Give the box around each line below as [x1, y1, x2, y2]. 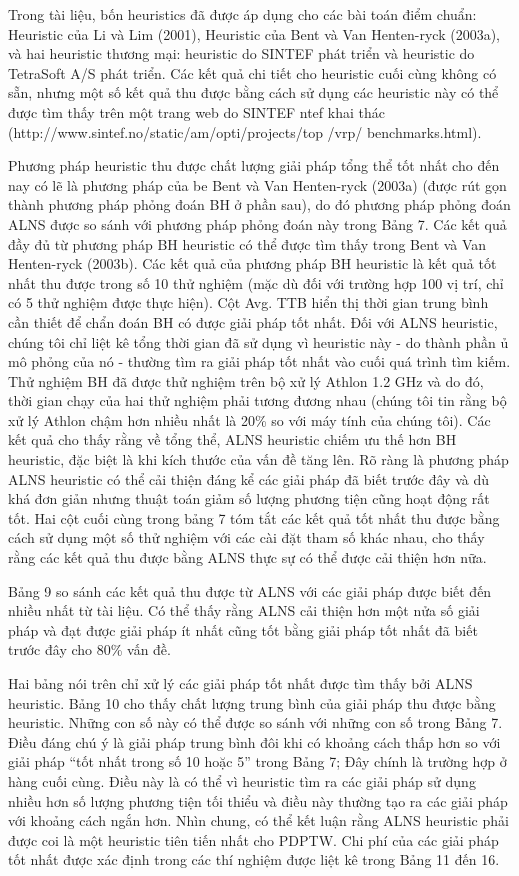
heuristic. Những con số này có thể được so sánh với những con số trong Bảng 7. [8, 712, 503, 733]
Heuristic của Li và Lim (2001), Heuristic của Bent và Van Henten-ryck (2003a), [8, 23, 500, 44]
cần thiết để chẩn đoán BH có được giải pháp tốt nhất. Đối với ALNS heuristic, [8, 311, 498, 332]
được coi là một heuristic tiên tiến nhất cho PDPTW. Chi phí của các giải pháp [8, 829, 499, 850]
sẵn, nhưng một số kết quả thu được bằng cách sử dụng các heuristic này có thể [8, 82, 499, 103]
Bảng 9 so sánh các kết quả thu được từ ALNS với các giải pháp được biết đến [8, 580, 492, 601]
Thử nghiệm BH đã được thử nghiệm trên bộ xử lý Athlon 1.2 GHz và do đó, [8, 370, 484, 391]
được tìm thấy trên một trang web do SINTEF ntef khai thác [8, 101, 385, 122]
